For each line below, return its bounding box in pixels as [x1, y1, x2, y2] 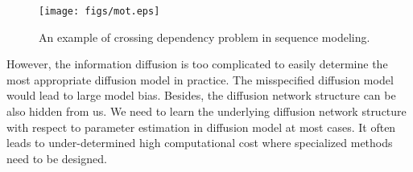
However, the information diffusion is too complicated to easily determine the [6, 55, 388, 72]
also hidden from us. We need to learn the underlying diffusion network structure [6, 103, 407, 120]
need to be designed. [6, 149, 107, 166]
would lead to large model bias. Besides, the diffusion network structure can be [6, 87, 396, 104]
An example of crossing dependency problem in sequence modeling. [39, 28, 370, 45]
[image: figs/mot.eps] [39, 6, 160, 17]
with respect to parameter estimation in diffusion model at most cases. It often [6, 118, 396, 135]
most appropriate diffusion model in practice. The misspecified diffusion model [6, 71, 394, 88]
